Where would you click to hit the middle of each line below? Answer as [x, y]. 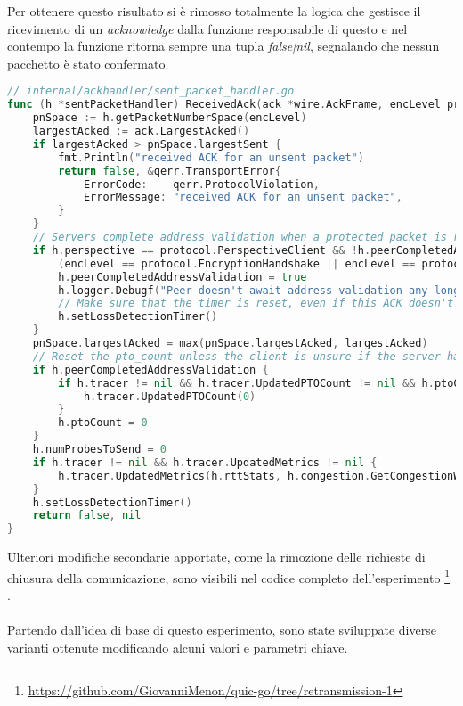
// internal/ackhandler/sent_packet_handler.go [151, 91]
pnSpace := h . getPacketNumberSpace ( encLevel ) [170, 118]
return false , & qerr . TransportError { [170, 171]
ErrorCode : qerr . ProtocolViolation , [201, 184]
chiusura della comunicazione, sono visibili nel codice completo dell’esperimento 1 [228, 576]
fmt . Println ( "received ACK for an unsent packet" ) [211, 157]
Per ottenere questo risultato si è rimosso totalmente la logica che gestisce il [214, 11]
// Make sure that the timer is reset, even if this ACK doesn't [256, 304]
